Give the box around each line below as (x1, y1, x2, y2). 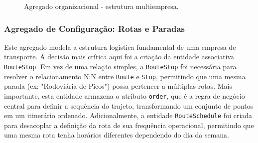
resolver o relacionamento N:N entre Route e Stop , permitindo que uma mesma (4, 71, 246, 81)
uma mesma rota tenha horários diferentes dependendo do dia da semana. (4, 130, 229, 140)
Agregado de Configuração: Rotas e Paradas (4, 22, 185, 34)
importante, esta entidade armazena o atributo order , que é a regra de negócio (4, 90, 245, 101)
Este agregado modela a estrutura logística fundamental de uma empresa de (4, 41, 236, 52)
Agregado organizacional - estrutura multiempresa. (24, 1, 179, 11)
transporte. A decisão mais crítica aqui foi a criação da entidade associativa (4, 51, 235, 62)
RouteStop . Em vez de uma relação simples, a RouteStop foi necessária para (4, 61, 237, 71)
